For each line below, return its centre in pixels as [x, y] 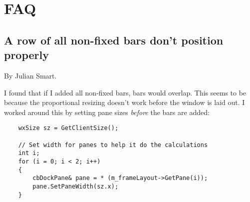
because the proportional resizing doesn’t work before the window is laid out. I [125, 102]
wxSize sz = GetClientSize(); [68, 128]
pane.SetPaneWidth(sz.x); [76, 186]
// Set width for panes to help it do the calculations [113, 145]
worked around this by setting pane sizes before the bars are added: [107, 112]
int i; [29, 153]
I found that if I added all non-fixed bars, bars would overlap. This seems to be [125, 92]
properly [27, 55]
